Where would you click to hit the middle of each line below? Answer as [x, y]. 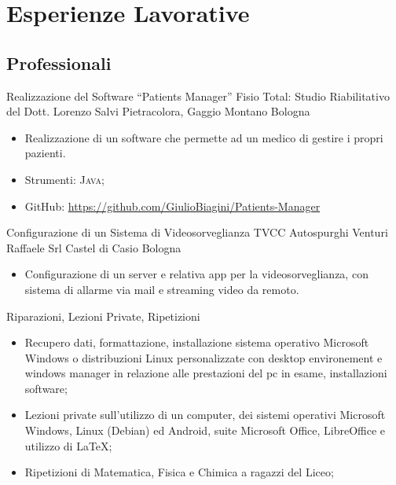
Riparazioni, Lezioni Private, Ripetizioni [103, 316]
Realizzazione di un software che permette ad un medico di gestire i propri [204, 137]
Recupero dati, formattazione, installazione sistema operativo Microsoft [197, 342]
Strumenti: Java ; [64, 179]
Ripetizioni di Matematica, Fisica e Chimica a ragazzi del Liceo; [179, 472]
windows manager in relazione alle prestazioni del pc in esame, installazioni [206, 373]
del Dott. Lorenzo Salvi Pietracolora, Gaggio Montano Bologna [158, 111]
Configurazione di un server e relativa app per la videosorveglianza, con [196, 274]
